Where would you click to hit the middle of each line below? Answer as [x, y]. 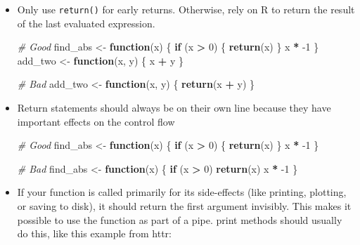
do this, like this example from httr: [94, 233]
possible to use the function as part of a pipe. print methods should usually [180, 219]
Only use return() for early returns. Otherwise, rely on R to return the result [186, 9]
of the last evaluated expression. [86, 23]
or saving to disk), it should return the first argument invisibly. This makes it [184, 206]
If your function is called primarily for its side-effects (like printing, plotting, [182, 192]
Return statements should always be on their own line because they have [174, 108]
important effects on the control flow [96, 121]
